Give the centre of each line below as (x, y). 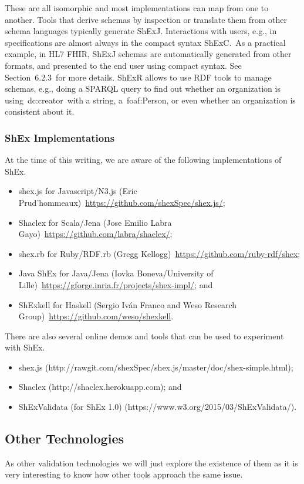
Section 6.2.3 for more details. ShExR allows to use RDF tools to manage (138, 77)
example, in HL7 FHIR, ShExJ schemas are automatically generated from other (148, 54)
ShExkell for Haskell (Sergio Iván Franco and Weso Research (127, 304)
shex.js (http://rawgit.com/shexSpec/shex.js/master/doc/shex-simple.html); (156, 367)
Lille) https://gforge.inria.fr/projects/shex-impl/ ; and (116, 284)
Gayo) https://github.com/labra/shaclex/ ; (95, 234)
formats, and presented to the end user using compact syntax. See (123, 65)
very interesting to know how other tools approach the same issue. (124, 474)
